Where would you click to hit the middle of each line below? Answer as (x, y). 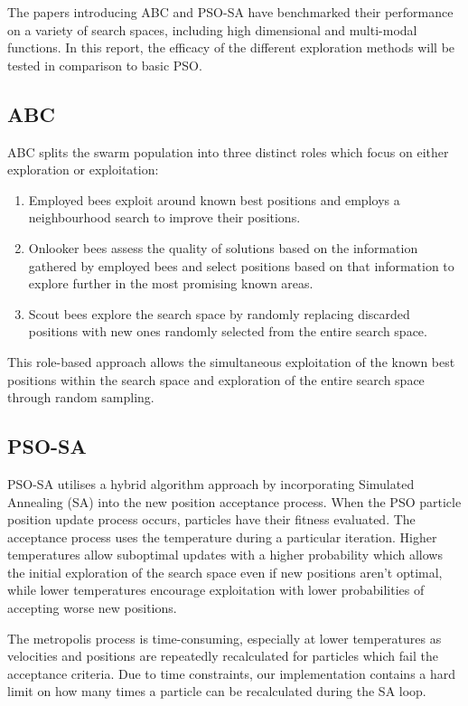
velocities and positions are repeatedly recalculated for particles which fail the (223, 656)
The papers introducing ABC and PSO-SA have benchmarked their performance (230, 12)
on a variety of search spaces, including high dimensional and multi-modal (212, 29)
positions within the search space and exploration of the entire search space (216, 379)
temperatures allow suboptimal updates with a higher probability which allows (225, 555)
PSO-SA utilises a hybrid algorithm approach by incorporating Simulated (211, 483)
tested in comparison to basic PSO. (105, 65)
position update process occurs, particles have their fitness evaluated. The (211, 519)
